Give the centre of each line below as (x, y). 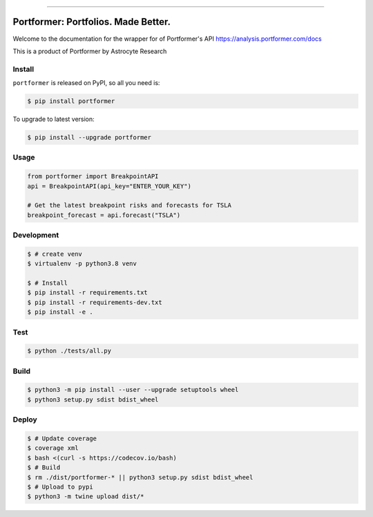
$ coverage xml (53, 448)
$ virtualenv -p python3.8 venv (82, 264)
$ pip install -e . (60, 312)
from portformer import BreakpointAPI (93, 177)
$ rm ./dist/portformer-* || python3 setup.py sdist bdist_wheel (140, 477)
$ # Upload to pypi (60, 487)
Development (36, 235)
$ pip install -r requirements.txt (87, 293)
